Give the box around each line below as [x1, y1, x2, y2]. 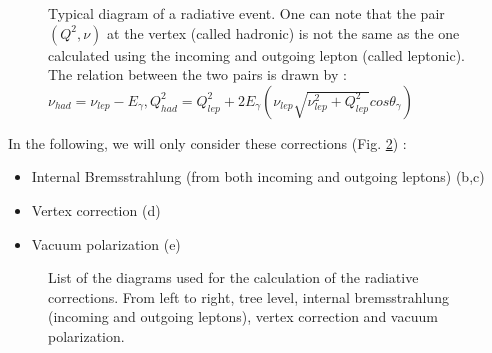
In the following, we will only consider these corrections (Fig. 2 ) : [8, 132, 407, 153]
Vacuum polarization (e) [31, 233, 181, 254]
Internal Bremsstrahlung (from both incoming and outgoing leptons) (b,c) [31, 166, 485, 187]
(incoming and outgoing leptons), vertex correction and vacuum [48, 306, 438, 327]
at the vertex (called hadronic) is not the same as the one [107, 22, 460, 43]
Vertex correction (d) [31, 199, 161, 220]
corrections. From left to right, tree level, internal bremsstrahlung [48, 286, 449, 307]
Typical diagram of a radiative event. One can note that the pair [48, 3, 445, 23]
